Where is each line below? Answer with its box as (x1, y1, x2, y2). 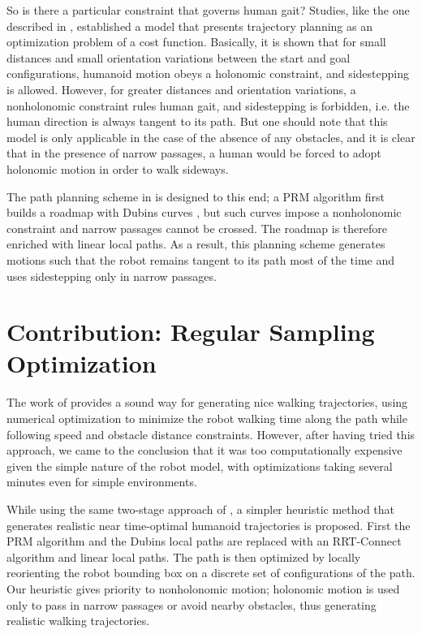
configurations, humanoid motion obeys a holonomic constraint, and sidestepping (6, 65, 409, 82)
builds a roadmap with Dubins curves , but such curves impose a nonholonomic (6, 204, 402, 221)
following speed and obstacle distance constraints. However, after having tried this (6, 425, 416, 442)
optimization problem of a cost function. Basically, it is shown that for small (6, 33, 386, 50)
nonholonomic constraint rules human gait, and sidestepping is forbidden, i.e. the (6, 97, 410, 114)
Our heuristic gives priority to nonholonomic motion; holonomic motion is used (6, 580, 400, 597)
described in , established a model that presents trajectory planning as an (6, 17, 372, 34)
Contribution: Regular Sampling (6, 315, 375, 348)
